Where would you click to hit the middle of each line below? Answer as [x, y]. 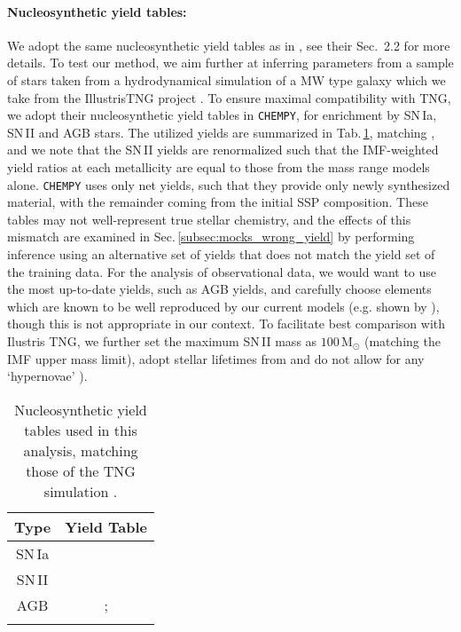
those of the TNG [81, 470]
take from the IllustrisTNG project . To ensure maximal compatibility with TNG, [229, 97]
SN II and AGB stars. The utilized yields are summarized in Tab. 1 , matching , [221, 132]
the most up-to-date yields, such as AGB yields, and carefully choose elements [219, 289]
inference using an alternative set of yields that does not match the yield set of [221, 254]
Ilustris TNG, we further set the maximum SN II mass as [162, 341]
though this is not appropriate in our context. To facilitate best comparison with [227, 324]
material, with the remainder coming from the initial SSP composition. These [218, 202]
